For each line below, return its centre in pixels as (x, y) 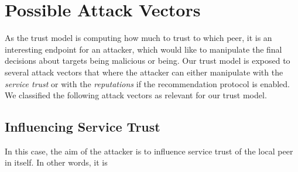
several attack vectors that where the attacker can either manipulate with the (144, 72)
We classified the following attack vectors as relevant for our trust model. (136, 95)
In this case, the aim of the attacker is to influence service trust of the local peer (149, 151)
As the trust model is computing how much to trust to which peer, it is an (138, 38)
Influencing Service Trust (83, 127)
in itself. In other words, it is (56, 162)
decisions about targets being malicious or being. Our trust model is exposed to (148, 61)
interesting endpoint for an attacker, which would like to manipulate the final (143, 49)
